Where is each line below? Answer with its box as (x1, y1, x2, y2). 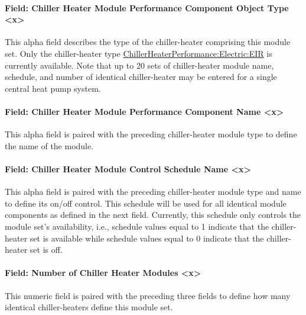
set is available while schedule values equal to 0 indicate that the (30, 232, 264, 244)
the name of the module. (5, 139, 94, 152)
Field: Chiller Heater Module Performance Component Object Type (5, 1, 289, 14)
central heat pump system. (5, 82, 101, 94)
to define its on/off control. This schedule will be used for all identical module (5, 197, 287, 209)
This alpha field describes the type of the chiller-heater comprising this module (5, 36, 291, 48)
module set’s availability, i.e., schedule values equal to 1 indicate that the (5, 220, 269, 232)
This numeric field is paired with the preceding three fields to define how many (5, 289, 291, 301)
